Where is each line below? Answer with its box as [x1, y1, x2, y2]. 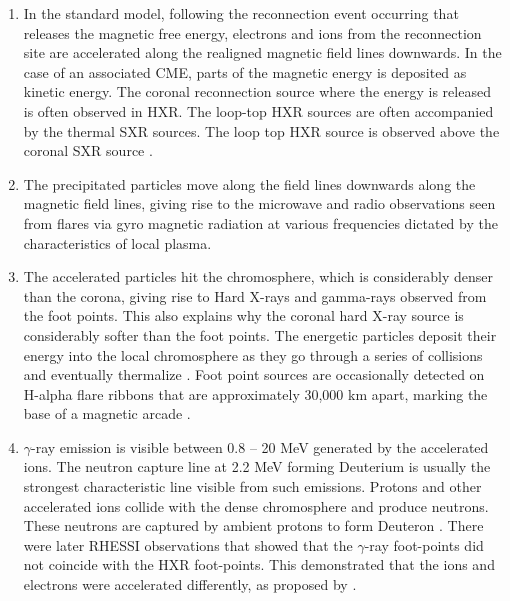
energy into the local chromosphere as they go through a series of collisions [23, 344, 483, 365]
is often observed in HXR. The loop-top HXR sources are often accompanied [23, 100, 494, 121]
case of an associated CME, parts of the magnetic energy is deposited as [23, 61, 467, 82]
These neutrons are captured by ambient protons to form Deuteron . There [23, 515, 484, 536]
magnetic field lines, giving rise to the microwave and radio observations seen [23, 193, 496, 214]
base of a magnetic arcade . [23, 403, 191, 424]
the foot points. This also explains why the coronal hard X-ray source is [23, 305, 464, 326]
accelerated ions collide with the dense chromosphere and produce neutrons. [23, 495, 489, 516]
